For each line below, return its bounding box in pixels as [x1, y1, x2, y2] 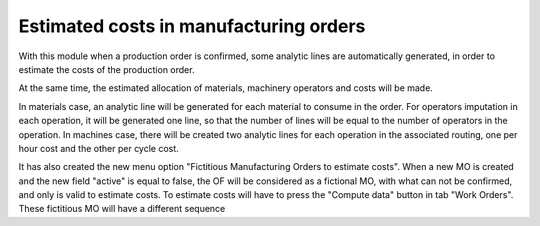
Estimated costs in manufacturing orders [18, 15, 366, 37]
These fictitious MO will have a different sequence [18, 203, 226, 215]
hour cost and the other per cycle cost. [18, 142, 179, 154]
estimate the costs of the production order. [18, 63, 195, 75]
